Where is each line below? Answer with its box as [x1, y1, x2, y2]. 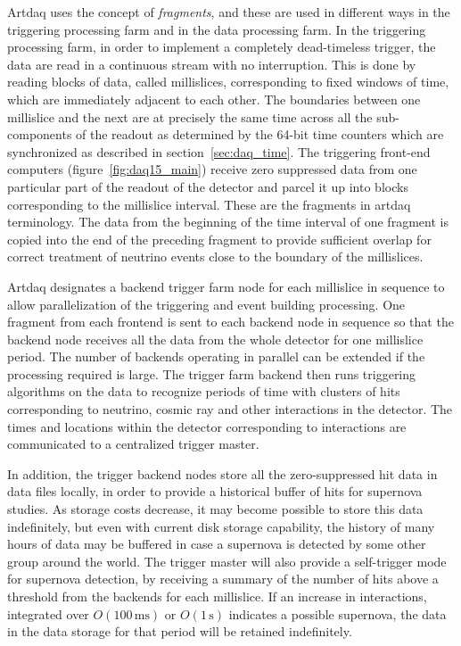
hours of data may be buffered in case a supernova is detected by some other [7, 534, 426, 553]
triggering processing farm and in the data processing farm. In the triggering [7, 20, 426, 38]
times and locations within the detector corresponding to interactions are [7, 417, 407, 435]
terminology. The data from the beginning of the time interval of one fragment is [7, 212, 449, 231]
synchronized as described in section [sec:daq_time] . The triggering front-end [7, 142, 431, 161]
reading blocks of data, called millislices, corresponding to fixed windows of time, [7, 72, 449, 91]
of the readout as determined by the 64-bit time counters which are [76, 125, 444, 144]
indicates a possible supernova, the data [228, 604, 447, 623]
